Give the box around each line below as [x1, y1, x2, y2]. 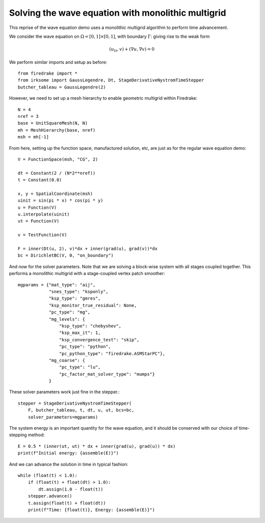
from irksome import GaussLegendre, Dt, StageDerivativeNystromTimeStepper [18, 78, 204, 83]
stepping [9, 432, 27, 438]
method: [27, 432, 45, 438]
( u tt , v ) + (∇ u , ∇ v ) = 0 [109, 47, 155, 53]
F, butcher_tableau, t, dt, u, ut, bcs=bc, [27, 408, 134, 413]
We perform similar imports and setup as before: [9, 59, 107, 65]
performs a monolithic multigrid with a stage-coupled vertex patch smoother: [9, 271, 165, 276]
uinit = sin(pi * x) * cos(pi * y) [18, 198, 104, 203]
